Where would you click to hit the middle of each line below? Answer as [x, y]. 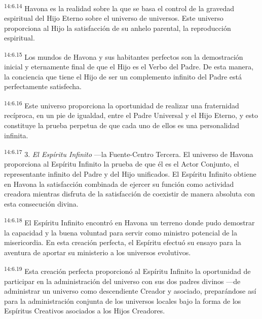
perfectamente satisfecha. [43, 86]
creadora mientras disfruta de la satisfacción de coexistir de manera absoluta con [129, 194]
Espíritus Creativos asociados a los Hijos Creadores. [85, 311]
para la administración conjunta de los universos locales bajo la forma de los [123, 301]
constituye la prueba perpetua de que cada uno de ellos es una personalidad [122, 125]
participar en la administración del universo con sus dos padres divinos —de [122, 281]
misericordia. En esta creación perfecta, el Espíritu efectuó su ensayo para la [123, 242]
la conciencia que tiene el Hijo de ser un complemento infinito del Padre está [123, 76]
